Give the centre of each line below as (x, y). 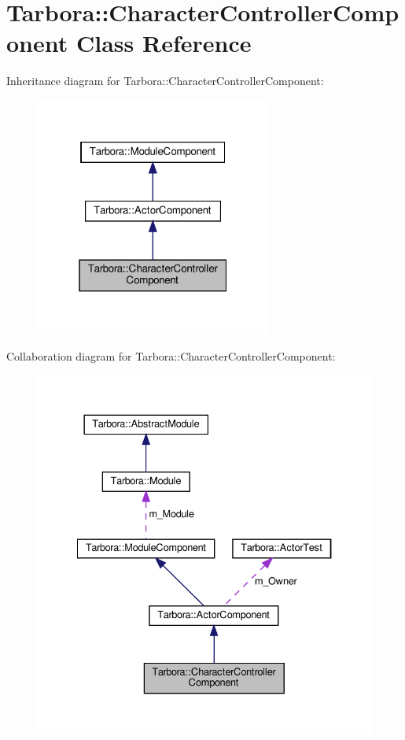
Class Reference (164, 43)
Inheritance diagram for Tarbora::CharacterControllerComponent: (165, 81)
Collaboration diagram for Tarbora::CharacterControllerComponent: (171, 355)
